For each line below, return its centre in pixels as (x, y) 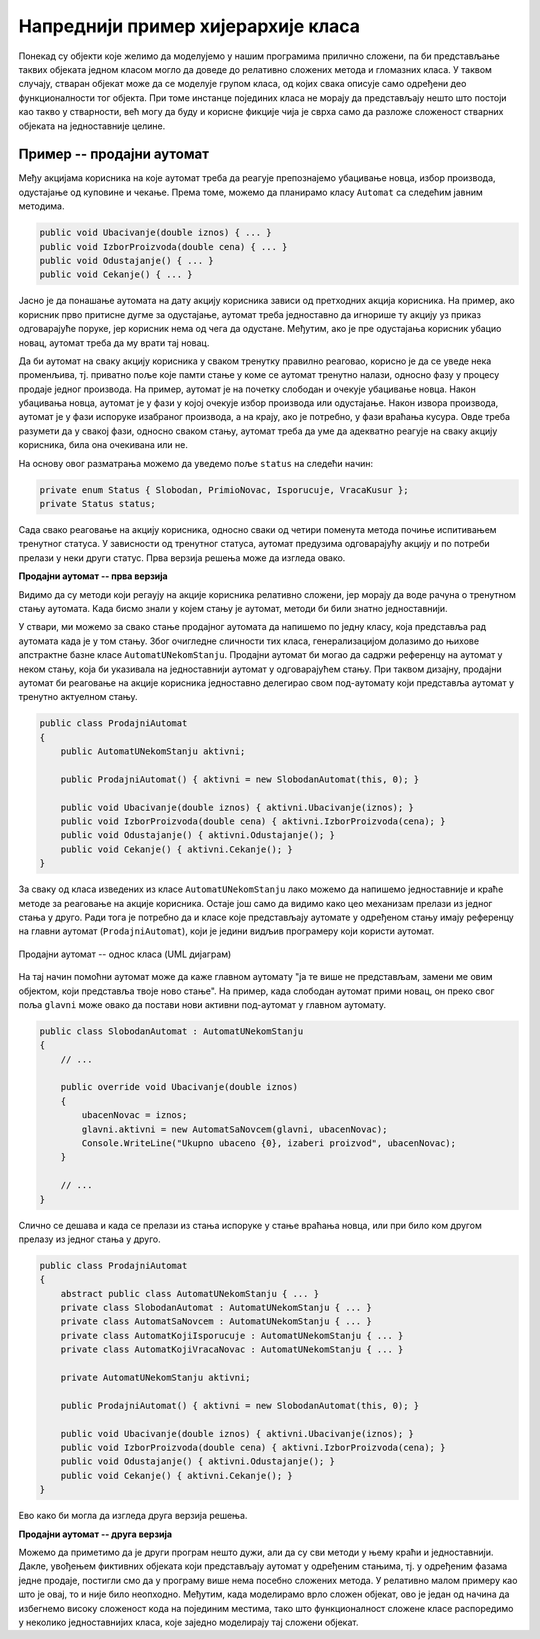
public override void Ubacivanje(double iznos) (179, 1087)
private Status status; (98, 503)
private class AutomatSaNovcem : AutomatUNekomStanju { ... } (216, 1321)
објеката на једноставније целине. (92, 126)
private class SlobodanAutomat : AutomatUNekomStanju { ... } (216, 1308)
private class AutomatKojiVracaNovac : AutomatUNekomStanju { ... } (232, 1349)
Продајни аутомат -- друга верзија (95, 1534)
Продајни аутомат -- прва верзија (93, 576)
